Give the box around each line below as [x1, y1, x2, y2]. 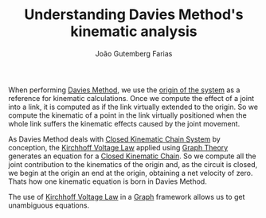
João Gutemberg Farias [95, 49, 173, 58]
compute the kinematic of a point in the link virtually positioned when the [8, 110, 247, 120]
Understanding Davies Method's [23, 6, 244, 24]
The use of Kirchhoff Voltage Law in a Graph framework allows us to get [8, 192, 245, 201]
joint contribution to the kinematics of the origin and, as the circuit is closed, [8, 159, 258, 169]
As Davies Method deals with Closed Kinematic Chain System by [8, 134, 221, 144]
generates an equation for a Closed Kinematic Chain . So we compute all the [8, 151, 256, 161]
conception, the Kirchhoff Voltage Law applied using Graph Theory [8, 142, 229, 152]
